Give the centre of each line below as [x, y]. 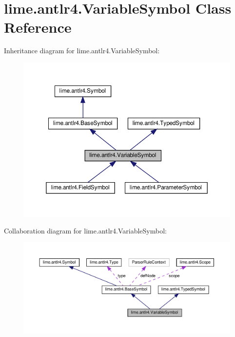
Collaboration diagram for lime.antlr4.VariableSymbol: [85, 230]
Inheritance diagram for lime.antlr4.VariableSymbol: [82, 51]
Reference [38, 27]
